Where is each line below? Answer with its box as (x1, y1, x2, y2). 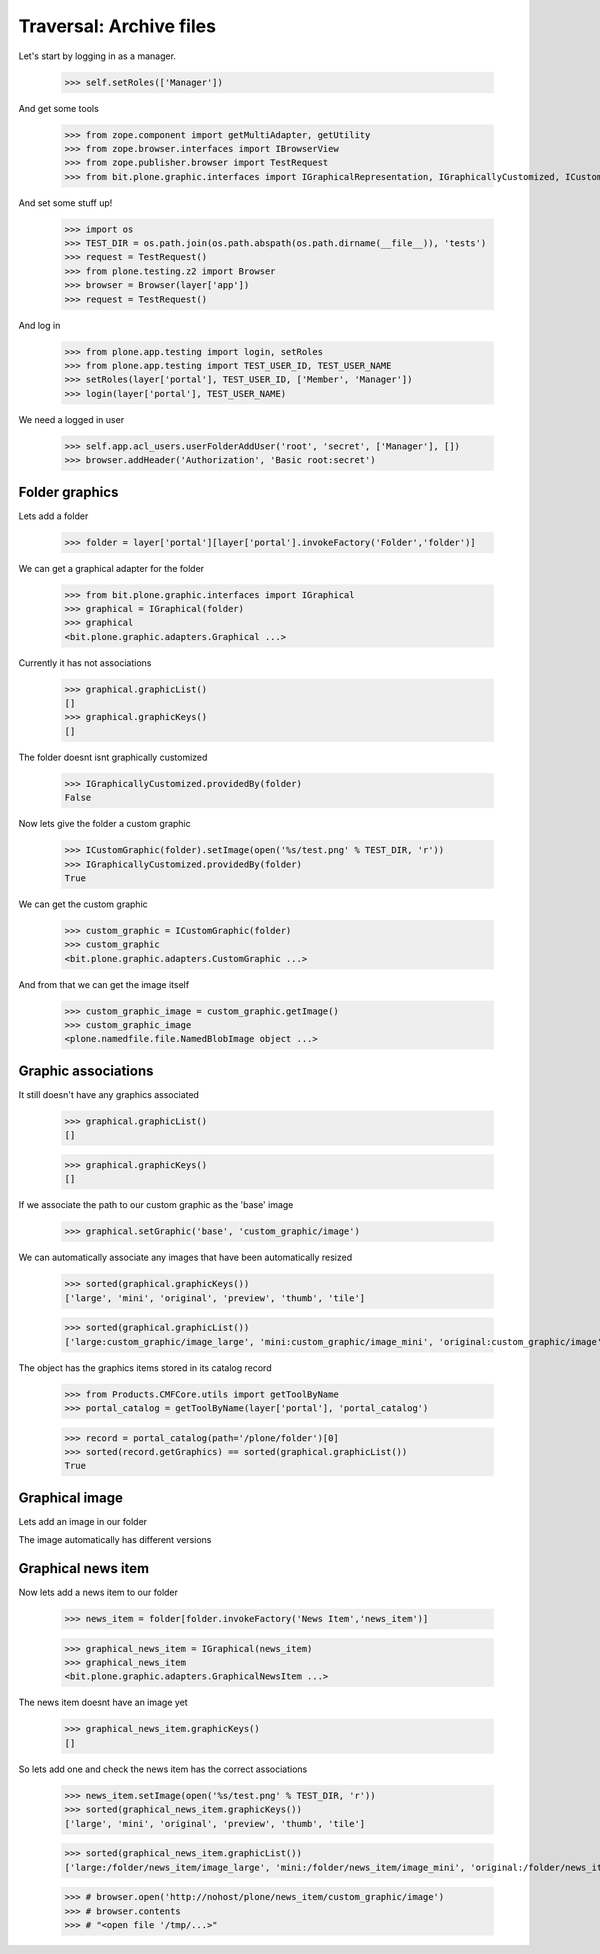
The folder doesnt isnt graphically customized (18, 751, 208, 763)
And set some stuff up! (18, 196, 113, 209)
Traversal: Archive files (18, 15, 217, 37)
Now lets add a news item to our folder (18, 1586, 179, 1599)
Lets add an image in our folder (18, 1515, 148, 1527)
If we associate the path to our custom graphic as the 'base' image (18, 1199, 294, 1211)
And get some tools (18, 102, 99, 114)
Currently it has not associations (18, 656, 152, 669)
